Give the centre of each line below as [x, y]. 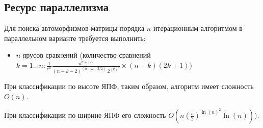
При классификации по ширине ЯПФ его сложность [85, 115]
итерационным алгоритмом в [198, 28]
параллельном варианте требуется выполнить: [75, 38]
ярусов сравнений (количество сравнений [87, 55]
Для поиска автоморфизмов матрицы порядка [74, 28]
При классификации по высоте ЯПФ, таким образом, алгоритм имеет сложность [129, 86]
